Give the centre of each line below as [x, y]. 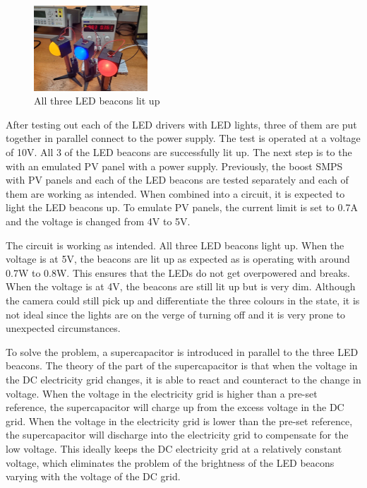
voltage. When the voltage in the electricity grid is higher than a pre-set [162, 393]
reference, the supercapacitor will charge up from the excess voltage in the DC [175, 407]
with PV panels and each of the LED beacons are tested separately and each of [177, 180]
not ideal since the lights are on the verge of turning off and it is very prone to [176, 314]
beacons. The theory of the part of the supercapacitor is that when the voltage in [182, 365]
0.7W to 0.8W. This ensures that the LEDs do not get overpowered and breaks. [178, 272]
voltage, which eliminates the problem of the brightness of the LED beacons [170, 462]
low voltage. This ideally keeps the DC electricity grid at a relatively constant [174, 448]
